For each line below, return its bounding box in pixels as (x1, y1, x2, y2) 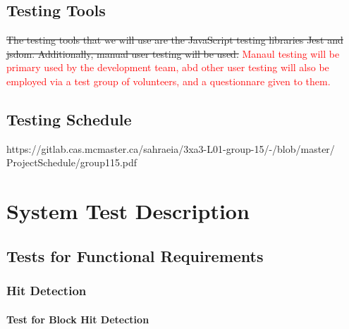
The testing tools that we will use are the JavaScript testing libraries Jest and (6, 32, 343, 47)
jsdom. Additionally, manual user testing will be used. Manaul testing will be (6, 46, 340, 61)
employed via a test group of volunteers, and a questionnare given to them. (6, 73, 331, 88)
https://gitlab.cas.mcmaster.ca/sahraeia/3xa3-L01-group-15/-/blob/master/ (6, 141, 335, 156)
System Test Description (6, 197, 250, 225)
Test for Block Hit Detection (6, 311, 149, 326)
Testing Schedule (6, 108, 132, 130)
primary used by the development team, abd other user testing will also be (6, 60, 329, 75)
